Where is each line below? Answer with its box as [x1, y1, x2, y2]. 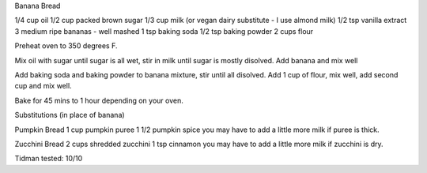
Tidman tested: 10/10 [14, 154, 83, 164]
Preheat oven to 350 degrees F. [14, 41, 118, 51]
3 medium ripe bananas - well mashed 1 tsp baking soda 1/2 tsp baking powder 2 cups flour [14, 26, 314, 36]
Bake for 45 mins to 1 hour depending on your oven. [14, 96, 183, 105]
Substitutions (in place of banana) [14, 111, 126, 120]
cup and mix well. [14, 81, 72, 91]
